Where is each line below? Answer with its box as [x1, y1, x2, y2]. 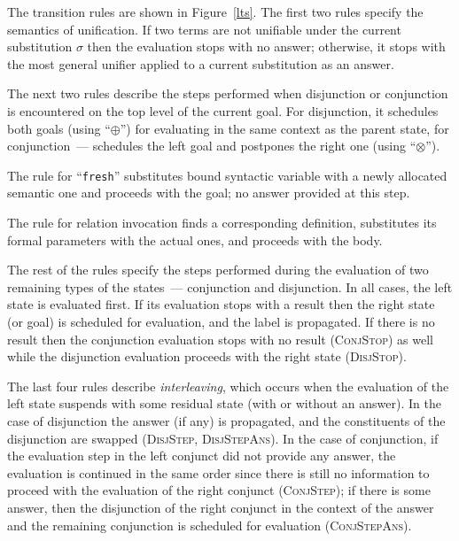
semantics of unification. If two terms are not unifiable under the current [7, 19, 401, 38]
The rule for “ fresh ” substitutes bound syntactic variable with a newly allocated [7, 166, 447, 184]
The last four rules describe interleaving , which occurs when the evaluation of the [7, 376, 449, 395]
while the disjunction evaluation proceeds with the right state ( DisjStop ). [7, 347, 407, 366]
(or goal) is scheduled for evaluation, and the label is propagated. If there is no [7, 312, 435, 330]
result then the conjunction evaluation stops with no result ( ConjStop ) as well [7, 329, 433, 348]
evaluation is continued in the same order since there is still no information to [7, 463, 430, 482]
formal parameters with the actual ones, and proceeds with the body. [7, 230, 383, 249]
